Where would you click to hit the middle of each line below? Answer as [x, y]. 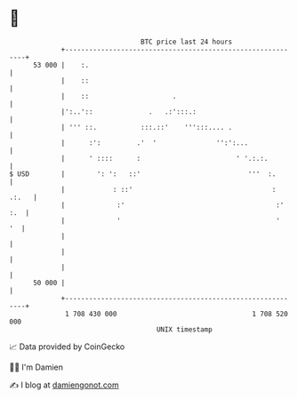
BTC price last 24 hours [187, 42]
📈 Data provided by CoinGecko [67, 347]
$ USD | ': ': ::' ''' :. [143, 174]
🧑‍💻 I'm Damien [36, 367]
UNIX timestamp [185, 329]
